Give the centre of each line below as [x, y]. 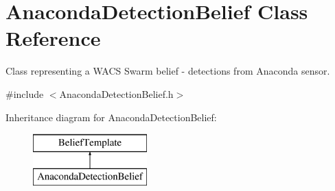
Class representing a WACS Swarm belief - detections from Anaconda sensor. [168, 71]
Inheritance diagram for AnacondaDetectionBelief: [111, 117]
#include [25, 93]
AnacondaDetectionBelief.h [116, 93]
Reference [53, 38]
